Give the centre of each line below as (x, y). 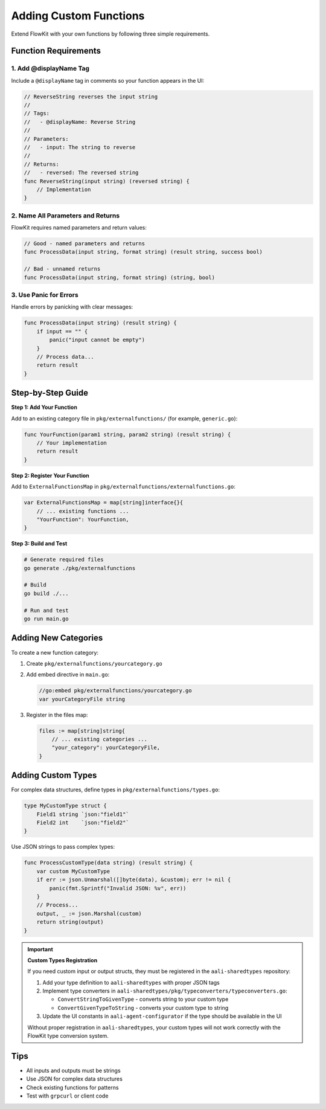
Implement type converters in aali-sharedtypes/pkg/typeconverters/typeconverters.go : (165, 991)
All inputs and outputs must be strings (73, 1070)
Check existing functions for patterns (72, 1087)
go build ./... (46, 593)
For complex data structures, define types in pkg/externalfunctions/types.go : (116, 790)
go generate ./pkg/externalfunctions (80, 568)
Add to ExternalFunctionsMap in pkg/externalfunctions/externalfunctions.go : (123, 487)
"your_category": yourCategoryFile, (106, 748)
